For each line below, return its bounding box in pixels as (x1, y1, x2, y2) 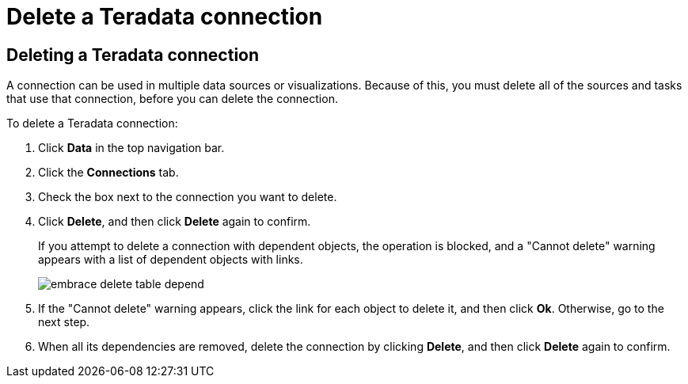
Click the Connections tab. (38, 165, 179, 180)
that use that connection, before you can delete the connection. (6, 92, 338, 106)
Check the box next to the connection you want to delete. (38, 190, 337, 204)
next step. (38, 315, 90, 329)
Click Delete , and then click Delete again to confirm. (38, 215, 311, 229)
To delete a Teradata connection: (6, 116, 178, 131)
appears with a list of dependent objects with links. (38, 253, 303, 267)
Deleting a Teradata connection (6, 44, 260, 65)
